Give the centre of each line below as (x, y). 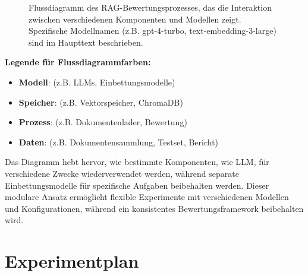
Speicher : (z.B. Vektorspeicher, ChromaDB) (101, 102)
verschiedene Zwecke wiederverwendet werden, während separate (122, 173)
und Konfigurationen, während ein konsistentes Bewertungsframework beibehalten (154, 208)
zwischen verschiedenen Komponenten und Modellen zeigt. (135, 19)
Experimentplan (72, 261)
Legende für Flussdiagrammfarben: (78, 62)
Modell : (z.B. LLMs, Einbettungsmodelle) (97, 82)
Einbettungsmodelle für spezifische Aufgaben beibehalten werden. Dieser (137, 185)
